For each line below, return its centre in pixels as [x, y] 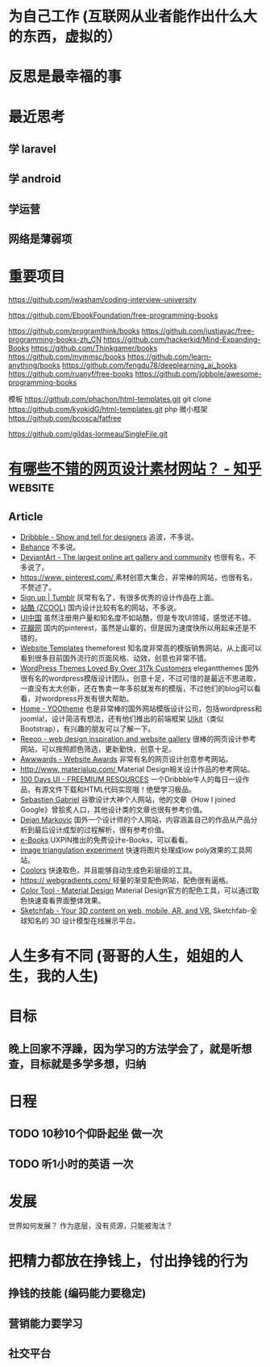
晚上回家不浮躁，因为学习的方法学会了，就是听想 [130, 1048]
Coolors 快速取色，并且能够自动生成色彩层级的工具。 [108, 870]
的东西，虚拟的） [65, 37]
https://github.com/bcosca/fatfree [65, 419]
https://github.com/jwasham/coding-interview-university [103, 300]
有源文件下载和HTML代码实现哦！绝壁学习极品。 [115, 789]
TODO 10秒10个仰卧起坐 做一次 [86, 1134]
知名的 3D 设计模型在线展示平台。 [83, 921]
